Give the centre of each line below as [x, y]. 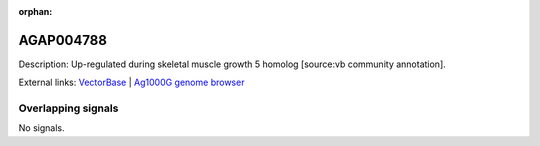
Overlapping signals [68, 108]
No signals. [41, 128]
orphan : [35, 11]
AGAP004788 [62, 40]
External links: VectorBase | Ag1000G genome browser [131, 82]
